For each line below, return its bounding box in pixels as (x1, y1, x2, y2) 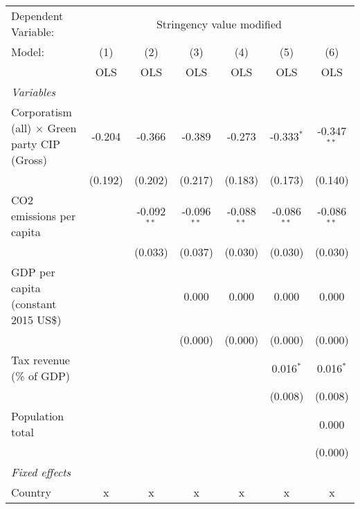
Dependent (11, 8, 64, 24)
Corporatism (11, 104, 72, 120)
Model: (11, 44, 45, 60)
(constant (11, 296, 57, 312)
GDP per (11, 264, 55, 280)
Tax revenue (11, 352, 70, 368)
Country (11, 484, 51, 500)
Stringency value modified (156, 15, 282, 32)
